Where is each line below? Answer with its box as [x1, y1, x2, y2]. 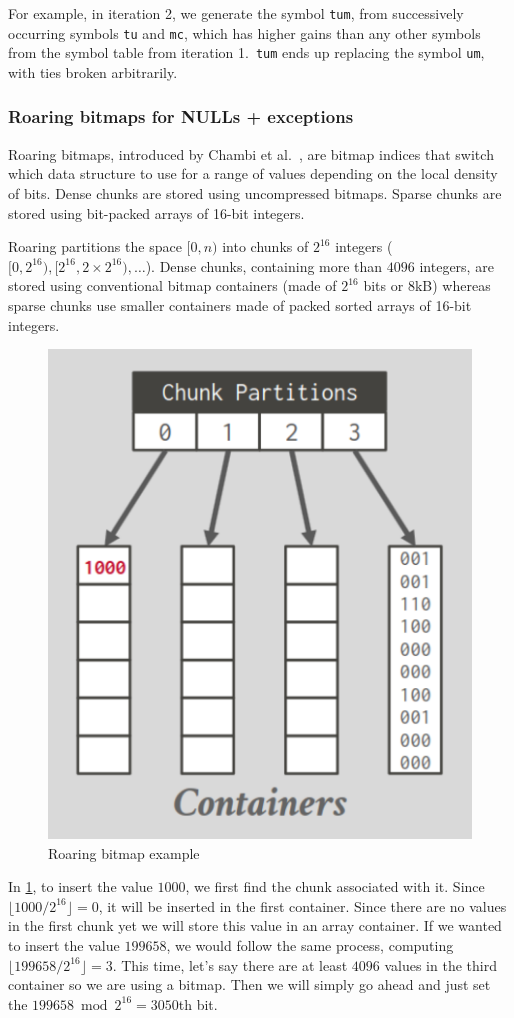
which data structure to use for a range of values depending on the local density [8, 163, 498, 184]
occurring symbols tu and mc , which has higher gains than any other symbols [8, 22, 481, 43]
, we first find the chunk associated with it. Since [185, 876, 485, 897]
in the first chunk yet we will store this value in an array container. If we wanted [8, 915, 502, 936]
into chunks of [222, 236, 309, 257]
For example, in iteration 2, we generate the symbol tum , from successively [8, 3, 464, 23]
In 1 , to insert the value [8, 876, 153, 897]
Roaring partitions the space [8, 236, 182, 257]
